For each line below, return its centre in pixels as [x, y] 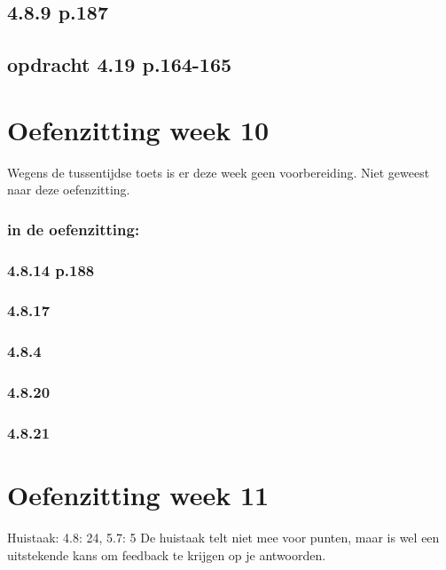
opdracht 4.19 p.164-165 [120, 64]
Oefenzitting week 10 [138, 129]
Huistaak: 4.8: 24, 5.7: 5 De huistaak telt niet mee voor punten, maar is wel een [223, 538]
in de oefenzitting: [74, 229]
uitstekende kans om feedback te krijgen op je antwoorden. [167, 554]
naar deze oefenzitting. [69, 190]
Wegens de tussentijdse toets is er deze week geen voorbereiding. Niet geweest [219, 172]
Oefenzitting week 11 [138, 495]
